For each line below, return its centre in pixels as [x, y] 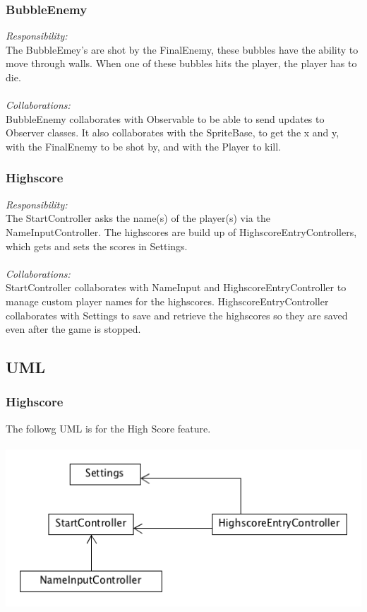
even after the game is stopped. [73, 329]
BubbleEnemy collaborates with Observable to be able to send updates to [165, 118]
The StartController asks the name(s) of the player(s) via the [138, 218]
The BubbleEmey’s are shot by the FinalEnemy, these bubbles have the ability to [182, 49]
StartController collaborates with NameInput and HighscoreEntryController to [176, 287]
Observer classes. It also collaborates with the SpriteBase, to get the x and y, [173, 133]
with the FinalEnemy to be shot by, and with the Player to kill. [144, 146]
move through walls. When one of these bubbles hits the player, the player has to [181, 63]
